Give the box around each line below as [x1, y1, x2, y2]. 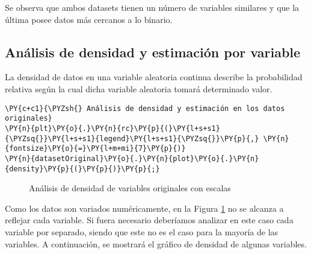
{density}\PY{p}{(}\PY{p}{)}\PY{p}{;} [5, 164, 160, 173]
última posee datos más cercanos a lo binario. [5, 13, 173, 25]
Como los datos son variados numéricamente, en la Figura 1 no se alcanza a [5, 202, 284, 214]
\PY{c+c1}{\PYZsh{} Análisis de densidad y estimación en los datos [5, 104, 285, 113]
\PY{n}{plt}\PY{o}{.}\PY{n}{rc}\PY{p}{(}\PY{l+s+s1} [5, 124, 220, 133]
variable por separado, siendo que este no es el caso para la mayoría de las [5, 225, 279, 238]
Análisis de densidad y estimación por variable [5, 42, 301, 61]
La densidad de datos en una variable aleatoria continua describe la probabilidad [5, 71, 303, 83]
